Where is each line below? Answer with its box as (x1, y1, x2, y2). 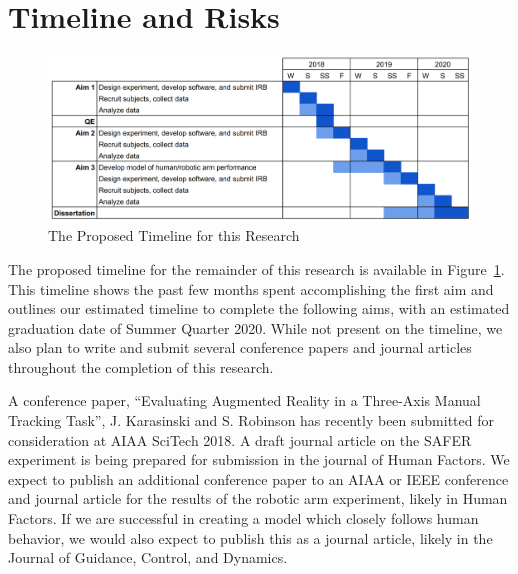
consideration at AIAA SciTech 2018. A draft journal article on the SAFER (8, 429, 472, 450)
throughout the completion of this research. (8, 356, 274, 377)
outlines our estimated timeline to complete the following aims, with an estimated (8, 298, 510, 319)
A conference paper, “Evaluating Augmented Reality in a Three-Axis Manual (8, 390, 481, 411)
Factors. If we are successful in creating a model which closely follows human (8, 508, 479, 529)
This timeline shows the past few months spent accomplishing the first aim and (8, 278, 494, 299)
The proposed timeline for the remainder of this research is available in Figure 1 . (8, 258, 505, 279)
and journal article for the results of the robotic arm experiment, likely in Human (8, 488, 508, 509)
